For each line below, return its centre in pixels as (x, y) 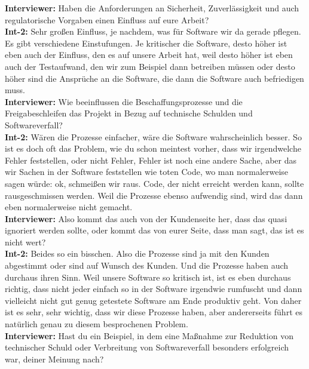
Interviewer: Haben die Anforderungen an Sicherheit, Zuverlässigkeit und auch (152, 8)
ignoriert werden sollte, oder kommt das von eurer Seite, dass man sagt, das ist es (154, 230)
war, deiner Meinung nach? (54, 359)
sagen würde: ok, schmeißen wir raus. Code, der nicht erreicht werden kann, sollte (154, 183)
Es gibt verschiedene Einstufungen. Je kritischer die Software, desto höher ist (146, 43)
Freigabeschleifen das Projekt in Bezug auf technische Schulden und (129, 113)
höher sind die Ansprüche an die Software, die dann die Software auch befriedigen (154, 78)
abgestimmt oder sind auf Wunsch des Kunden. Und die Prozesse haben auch (147, 265)
